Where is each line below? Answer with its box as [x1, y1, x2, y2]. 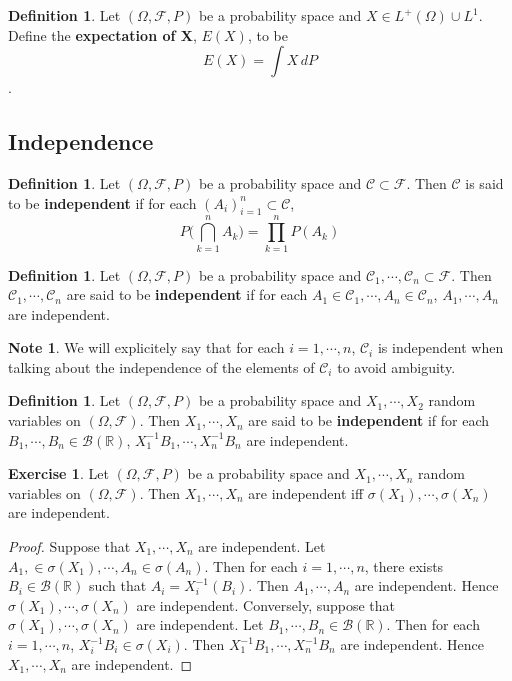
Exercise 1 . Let [8, 463, 109, 484]
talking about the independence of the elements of [8, 356, 315, 377]
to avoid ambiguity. [337, 356, 456, 377]
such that [88, 575, 147, 596]
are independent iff [248, 482, 364, 503]
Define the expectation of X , [8, 24, 197, 45]
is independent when [377, 337, 504, 358]
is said [465, 172, 504, 193]
